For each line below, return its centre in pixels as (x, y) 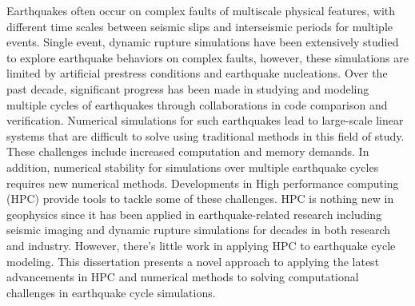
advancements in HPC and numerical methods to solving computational (183, 277)
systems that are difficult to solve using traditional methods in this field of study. (206, 135)
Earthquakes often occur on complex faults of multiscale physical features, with (201, 10)
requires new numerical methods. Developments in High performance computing (203, 183)
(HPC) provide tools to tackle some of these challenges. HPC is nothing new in (200, 199)
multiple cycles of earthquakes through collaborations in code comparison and (197, 104)
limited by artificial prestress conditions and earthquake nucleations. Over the (197, 73)
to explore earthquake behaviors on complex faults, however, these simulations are (208, 57)
